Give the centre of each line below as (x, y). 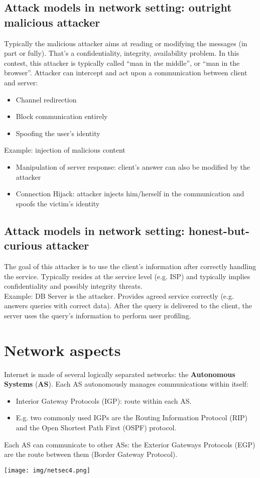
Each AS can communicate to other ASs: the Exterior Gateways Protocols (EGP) (130, 444)
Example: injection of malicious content (65, 150)
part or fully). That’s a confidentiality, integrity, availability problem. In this (122, 53)
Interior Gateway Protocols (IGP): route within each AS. (104, 400)
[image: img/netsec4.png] (47, 470)
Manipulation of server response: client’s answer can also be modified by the (133, 166)
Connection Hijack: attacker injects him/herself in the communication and (130, 194)
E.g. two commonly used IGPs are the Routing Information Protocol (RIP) (132, 417)
